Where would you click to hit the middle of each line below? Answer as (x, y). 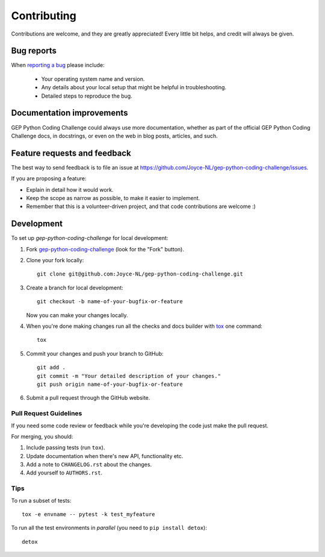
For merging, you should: (42, 436)
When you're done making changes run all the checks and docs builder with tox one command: (144, 326)
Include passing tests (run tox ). (66, 448)
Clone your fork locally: (55, 260)
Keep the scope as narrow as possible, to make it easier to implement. (113, 198)
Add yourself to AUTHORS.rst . (64, 473)
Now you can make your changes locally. (77, 315)
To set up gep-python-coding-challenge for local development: (90, 238)
